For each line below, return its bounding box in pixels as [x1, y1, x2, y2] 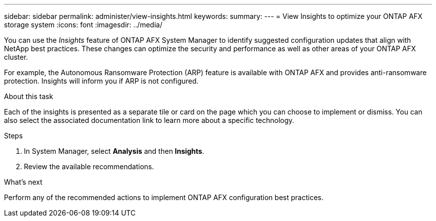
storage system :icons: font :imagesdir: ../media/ [4, 20, 163, 29]
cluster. [4, 53, 28, 61]
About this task [4, 92, 53, 101]
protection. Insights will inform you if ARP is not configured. [4, 77, 199, 85]
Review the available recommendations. [24, 162, 154, 171]
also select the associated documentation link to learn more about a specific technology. [4, 116, 295, 124]
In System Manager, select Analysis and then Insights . [24, 147, 205, 155]
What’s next [4, 178, 43, 186]
